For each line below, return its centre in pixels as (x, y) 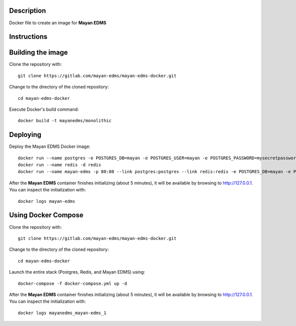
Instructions (28, 37)
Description (28, 11)
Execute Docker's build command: (44, 109)
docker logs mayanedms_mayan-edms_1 (62, 313)
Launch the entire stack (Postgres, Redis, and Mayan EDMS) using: (77, 272)
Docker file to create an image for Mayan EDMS (58, 23)
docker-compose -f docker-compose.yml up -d (73, 283)
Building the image (38, 53)
